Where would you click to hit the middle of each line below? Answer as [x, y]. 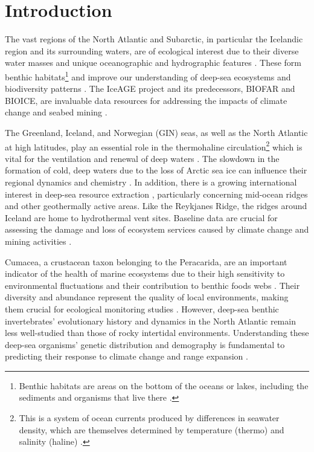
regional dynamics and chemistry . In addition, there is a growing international [151, 182]
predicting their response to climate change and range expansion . [127, 356]
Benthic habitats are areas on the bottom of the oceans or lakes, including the [164, 385]
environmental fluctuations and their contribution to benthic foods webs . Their [152, 285]
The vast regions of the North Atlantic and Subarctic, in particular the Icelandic [154, 39]
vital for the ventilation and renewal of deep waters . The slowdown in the [142, 158]
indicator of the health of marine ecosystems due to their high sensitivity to [145, 273]
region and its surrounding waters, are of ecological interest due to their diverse [152, 50]
